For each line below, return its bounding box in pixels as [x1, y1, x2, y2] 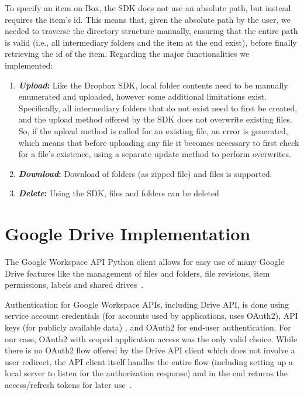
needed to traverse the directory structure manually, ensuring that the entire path [5, 25, 298, 37]
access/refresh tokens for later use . [5, 378, 132, 390]
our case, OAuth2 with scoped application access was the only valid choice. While [5, 332, 298, 345]
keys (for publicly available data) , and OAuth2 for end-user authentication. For [5, 321, 291, 333]
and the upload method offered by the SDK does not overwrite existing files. [18, 113, 292, 125]
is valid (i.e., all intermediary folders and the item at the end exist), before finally [5, 36, 297, 48]
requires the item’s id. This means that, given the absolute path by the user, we [5, 13, 291, 25]
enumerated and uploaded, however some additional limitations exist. [18, 90, 267, 103]
